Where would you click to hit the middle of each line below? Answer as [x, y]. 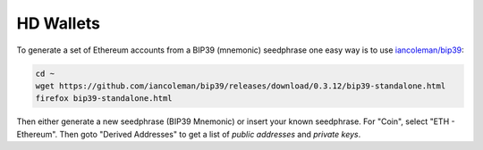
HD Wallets [59, 23]
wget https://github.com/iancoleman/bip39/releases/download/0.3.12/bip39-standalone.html [241, 86]
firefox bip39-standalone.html [104, 99]
